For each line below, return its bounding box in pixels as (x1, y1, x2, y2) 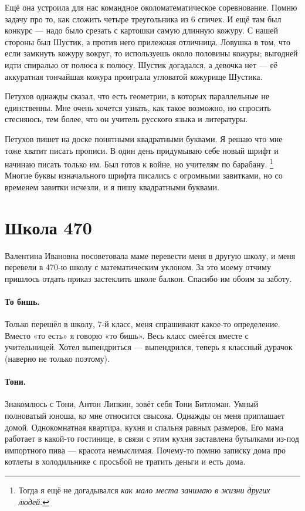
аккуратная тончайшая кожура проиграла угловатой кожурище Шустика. (5, 70, 263, 82)
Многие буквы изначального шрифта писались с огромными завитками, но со (5, 169, 283, 181)
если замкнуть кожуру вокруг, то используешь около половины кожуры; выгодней (5, 47, 298, 59)
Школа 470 (5, 215, 92, 239)
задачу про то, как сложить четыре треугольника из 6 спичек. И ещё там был (5, 12, 282, 25)
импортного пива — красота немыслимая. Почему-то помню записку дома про (5, 443, 286, 456)
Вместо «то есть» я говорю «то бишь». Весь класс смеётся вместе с (5, 329, 249, 341)
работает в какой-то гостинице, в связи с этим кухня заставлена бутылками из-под (5, 432, 299, 445)
